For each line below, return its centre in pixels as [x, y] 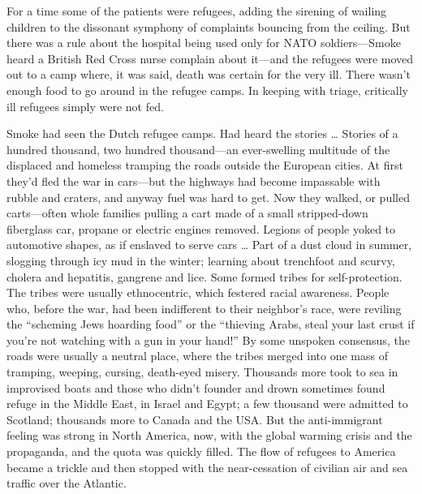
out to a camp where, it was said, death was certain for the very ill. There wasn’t [209, 74]
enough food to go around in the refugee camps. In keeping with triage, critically [207, 90]
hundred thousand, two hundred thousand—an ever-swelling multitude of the [198, 149]
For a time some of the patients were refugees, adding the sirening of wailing [197, 11]
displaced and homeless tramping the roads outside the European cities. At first [205, 165]
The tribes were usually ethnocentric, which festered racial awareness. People [198, 292]
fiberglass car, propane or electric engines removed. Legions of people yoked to [201, 228]
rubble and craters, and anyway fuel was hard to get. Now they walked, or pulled [208, 197]
